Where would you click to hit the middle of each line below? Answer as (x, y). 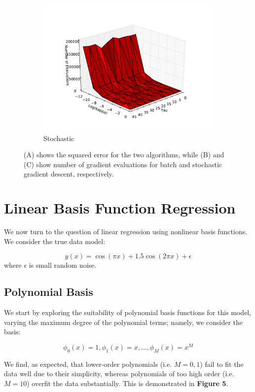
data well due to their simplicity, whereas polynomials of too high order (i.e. (119, 374)
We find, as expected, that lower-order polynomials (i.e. (88, 364)
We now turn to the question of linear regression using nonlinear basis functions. (126, 232)
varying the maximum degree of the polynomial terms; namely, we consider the (124, 322)
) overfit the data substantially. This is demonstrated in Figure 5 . (127, 383)
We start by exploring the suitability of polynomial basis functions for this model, (128, 312)
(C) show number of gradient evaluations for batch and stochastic (123, 164)
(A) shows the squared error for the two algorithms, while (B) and (124, 155)
